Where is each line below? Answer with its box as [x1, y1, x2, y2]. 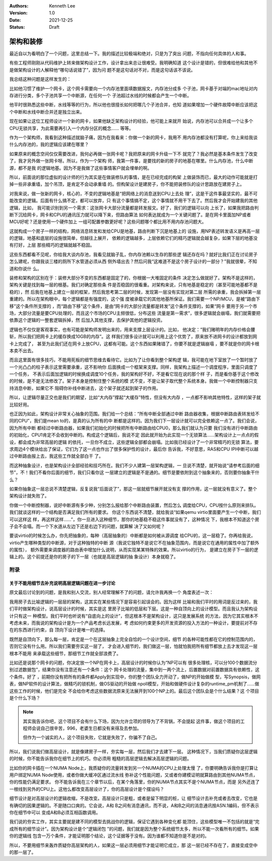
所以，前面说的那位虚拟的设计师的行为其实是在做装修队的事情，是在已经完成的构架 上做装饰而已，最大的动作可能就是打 [9, 174, 258, 180]
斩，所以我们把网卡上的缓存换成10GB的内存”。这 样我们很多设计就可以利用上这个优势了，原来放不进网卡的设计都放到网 [9, 334, 257, 340]
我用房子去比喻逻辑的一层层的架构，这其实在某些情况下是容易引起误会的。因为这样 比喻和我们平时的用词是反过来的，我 [9, 599, 258, 605]
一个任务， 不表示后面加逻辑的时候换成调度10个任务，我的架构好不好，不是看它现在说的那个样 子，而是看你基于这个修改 [9, 371, 259, 377]
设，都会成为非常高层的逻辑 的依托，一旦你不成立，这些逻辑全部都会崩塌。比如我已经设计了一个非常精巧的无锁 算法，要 [9, 439, 259, 445]
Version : [9, 10, 28, 16]
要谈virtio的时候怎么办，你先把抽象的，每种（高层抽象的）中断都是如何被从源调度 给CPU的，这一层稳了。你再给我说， [9, 532, 255, 539]
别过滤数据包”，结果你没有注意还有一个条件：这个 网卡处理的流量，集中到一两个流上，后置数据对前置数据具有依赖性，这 [9, 667, 260, 673]
